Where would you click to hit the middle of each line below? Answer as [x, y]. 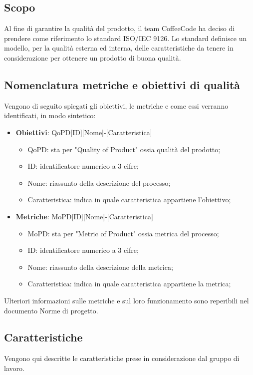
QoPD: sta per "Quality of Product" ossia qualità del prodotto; [124, 149]
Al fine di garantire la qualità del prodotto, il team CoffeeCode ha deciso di [120, 28]
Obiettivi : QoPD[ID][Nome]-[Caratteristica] [84, 132]
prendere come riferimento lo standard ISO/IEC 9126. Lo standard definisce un [126, 38]
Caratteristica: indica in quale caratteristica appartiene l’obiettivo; [129, 200]
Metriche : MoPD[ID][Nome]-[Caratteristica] [84, 216]
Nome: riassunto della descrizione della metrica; [100, 267]
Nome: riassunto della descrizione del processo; [99, 182]
